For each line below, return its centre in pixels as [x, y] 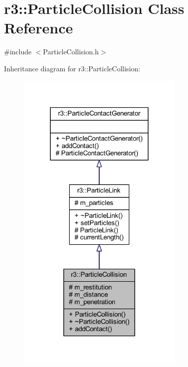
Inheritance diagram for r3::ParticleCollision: [72, 68]
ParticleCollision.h [71, 52]
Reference [39, 28]
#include [18, 52]
